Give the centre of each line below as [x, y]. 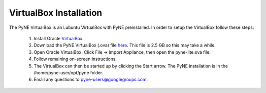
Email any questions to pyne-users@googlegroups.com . [91, 80]
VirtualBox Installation [56, 13]
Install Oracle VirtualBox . [59, 38]
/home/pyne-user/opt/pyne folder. [68, 72]
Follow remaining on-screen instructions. [75, 59]
